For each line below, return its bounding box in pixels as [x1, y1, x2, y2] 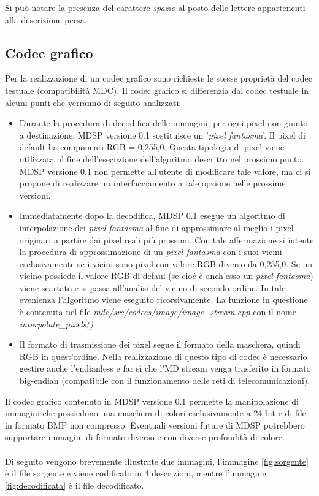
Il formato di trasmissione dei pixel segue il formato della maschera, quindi [19, 338, 301, 351]
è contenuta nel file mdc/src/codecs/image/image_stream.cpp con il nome [19, 305, 296, 318]
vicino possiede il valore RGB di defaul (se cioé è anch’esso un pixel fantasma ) [19, 269, 313, 282]
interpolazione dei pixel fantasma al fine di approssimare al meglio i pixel [19, 221, 294, 234]
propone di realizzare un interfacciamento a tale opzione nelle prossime [19, 177, 286, 189]
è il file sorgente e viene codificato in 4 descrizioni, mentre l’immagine [5, 467, 266, 479]
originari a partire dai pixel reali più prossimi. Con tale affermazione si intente [19, 233, 314, 246]
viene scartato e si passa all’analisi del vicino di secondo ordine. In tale [19, 281, 286, 294]
